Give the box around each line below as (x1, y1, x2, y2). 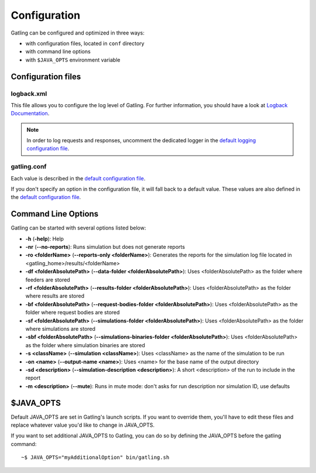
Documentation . (11, 110, 50, 117)
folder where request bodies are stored (25, 309, 120, 316)
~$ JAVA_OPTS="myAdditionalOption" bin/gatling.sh (21, 454, 170, 461)
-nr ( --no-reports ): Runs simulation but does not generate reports (25, 244, 186, 251)
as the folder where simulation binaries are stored (25, 341, 146, 348)
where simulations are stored (25, 325, 96, 332)
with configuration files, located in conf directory (25, 40, 145, 47)
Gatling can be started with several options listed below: (11, 224, 146, 231)
